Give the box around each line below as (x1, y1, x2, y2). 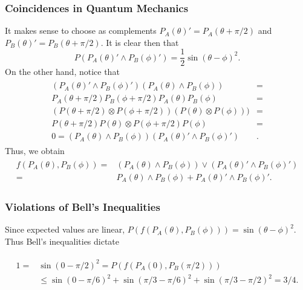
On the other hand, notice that (5, 65, 120, 78)
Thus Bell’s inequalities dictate (5, 234, 120, 247)
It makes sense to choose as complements (5, 24, 157, 37)
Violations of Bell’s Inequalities (5, 199, 160, 214)
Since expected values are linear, (5, 223, 125, 236)
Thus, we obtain (5, 144, 65, 157)
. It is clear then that (100, 36, 179, 48)
